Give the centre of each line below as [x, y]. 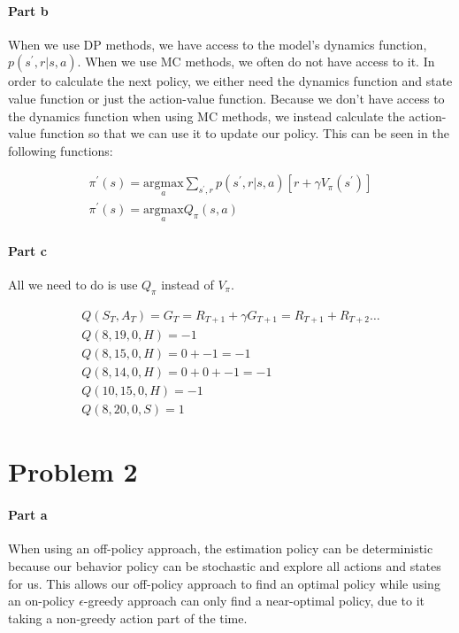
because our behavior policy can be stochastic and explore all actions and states [225, 565]
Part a [28, 515]
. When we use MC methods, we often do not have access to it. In [256, 62]
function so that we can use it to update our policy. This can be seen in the [245, 133]
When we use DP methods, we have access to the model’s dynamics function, [218, 44]
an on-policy [42, 601]
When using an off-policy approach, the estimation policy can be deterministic [221, 548]
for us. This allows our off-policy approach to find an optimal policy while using [224, 583]
